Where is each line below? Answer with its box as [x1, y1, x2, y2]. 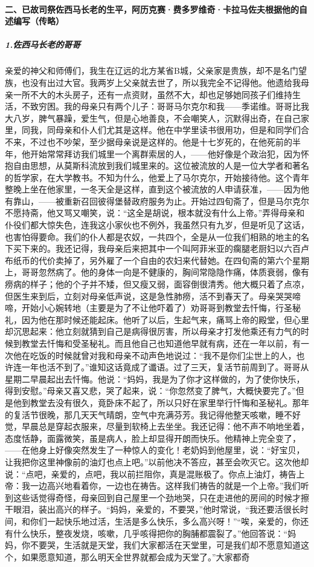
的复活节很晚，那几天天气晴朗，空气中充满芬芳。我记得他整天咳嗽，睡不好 [5, 408, 301, 421]
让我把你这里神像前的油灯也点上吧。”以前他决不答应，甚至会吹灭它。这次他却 [5, 455, 309, 468]
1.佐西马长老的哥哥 [5, 38, 81, 51]
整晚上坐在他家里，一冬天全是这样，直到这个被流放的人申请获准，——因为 [5, 183, 301, 195]
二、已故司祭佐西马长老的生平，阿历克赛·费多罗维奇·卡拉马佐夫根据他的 [5, 2, 300, 15]
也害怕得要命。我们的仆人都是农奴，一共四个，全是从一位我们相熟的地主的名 [5, 230, 309, 243]
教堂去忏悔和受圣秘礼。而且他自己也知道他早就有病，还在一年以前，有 [21, 337, 301, 349]
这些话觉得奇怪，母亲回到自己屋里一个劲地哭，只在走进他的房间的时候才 [13, 491, 301, 503]
